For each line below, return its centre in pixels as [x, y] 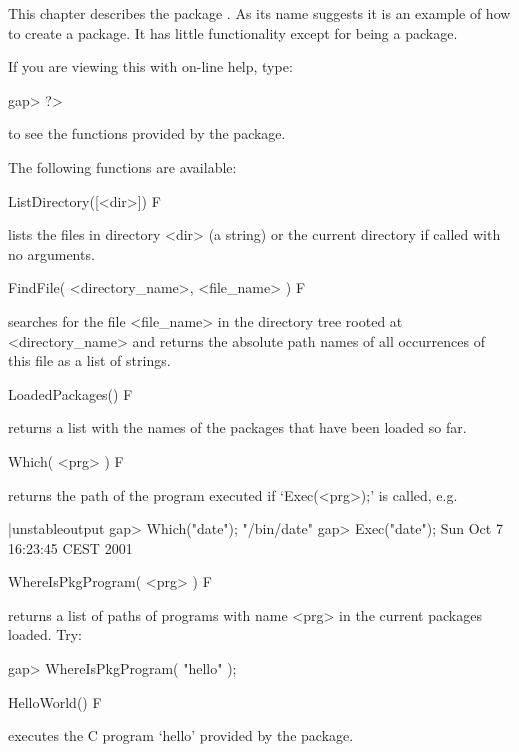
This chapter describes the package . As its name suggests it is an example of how [259, 13]
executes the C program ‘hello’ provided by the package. [181, 735]
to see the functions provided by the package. [147, 133]
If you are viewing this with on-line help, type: [150, 66]
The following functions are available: [122, 166]
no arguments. [51, 253]
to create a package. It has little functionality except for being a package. [233, 32]
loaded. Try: [45, 634]
